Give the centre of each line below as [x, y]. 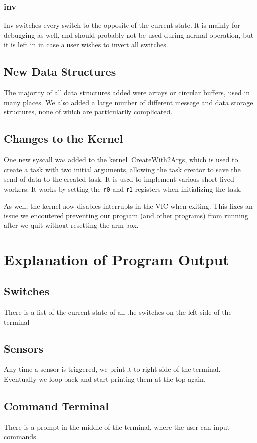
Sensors [24, 348]
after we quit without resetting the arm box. [71, 225]
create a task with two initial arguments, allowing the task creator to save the [122, 169]
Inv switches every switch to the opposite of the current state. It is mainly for [122, 25]
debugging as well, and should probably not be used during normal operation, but [129, 35]
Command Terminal [56, 405]
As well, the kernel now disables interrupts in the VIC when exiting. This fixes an [128, 205]
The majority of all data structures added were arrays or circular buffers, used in [127, 92]
